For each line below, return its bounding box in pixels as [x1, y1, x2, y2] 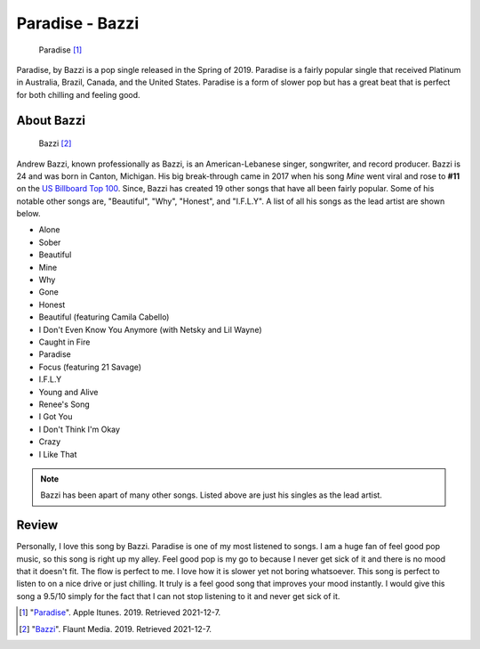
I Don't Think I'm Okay [38, 424, 120, 434]
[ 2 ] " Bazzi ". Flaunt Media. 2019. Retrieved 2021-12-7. [19, 623, 212, 634]
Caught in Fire [38, 337, 91, 347]
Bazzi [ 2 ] [38, 138, 72, 149]
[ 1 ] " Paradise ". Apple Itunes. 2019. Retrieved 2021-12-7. [19, 607, 221, 618]
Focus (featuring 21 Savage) [38, 361, 142, 372]
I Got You [38, 411, 73, 422]
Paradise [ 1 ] [38, 45, 83, 55]
